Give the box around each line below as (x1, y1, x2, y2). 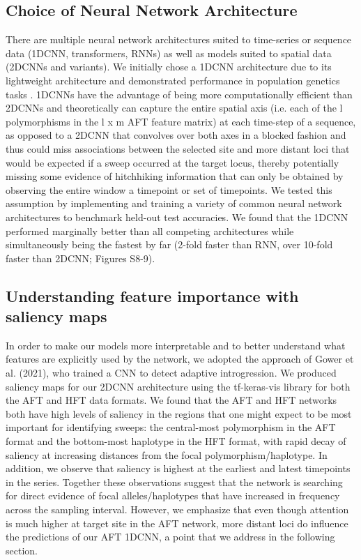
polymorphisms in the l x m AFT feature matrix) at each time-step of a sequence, (6, 114, 356, 128)
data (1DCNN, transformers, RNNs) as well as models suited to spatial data (6, 45, 332, 60)
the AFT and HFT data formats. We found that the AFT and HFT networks (6, 393, 337, 407)
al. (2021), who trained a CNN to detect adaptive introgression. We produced (6, 365, 337, 380)
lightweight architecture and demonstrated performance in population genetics (6, 73, 340, 87)
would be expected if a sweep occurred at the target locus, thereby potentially (6, 155, 339, 169)
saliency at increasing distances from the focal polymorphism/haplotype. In (6, 447, 328, 462)
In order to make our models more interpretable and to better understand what (6, 338, 346, 352)
